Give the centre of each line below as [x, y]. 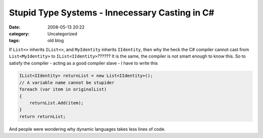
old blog [56, 41]
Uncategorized [62, 33]
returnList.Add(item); [56, 103]
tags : [14, 41]
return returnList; [42, 116]
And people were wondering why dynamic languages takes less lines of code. [87, 129]
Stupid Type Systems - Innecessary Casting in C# [112, 13]
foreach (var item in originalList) [63, 89]
